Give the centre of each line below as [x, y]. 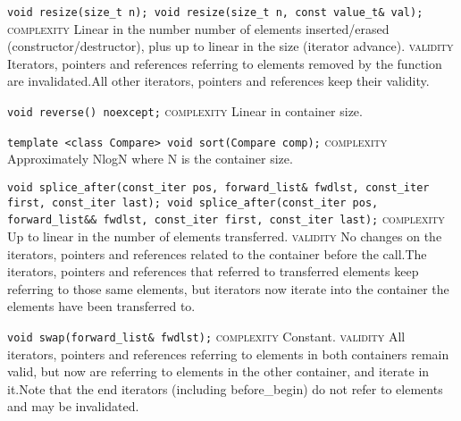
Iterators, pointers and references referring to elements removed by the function [225, 63]
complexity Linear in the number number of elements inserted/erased [198, 28]
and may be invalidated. [73, 406]
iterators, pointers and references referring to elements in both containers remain [228, 354]
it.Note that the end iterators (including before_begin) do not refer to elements [225, 388]
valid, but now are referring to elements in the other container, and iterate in [218, 371]
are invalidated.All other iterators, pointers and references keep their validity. [218, 81]
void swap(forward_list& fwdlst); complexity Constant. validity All [206, 336]
